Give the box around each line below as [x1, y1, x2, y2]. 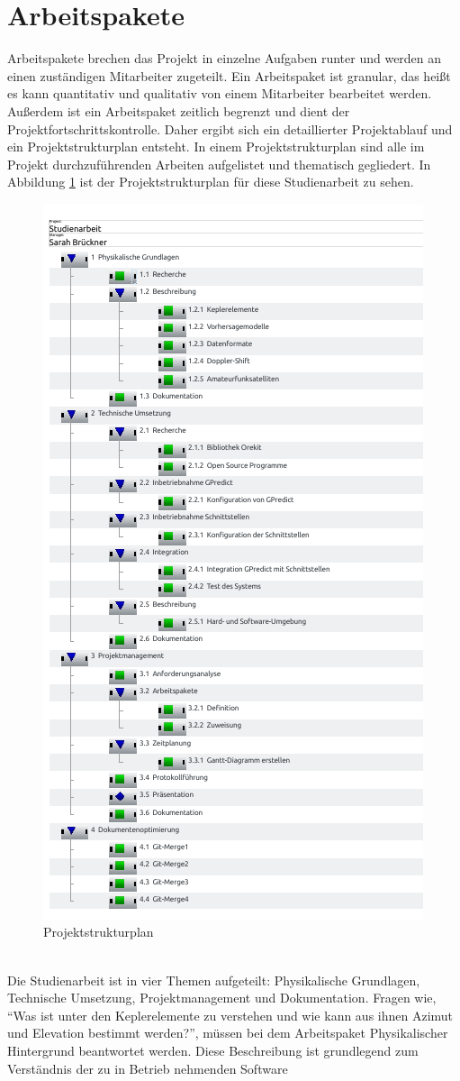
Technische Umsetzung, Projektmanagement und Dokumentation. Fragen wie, [7, 988, 437, 1007]
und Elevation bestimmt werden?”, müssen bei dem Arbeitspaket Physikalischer [7, 1023, 448, 1042]
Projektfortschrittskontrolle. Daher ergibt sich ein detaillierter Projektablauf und [7, 119, 453, 138]
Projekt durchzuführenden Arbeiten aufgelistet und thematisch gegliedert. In [7, 154, 431, 173]
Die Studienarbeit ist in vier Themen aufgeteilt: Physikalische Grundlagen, [7, 970, 420, 989]
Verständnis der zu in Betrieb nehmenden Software [7, 1058, 288, 1077]
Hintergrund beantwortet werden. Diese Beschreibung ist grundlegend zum [7, 1041, 419, 1060]
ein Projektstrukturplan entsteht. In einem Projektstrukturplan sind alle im [7, 137, 425, 156]
